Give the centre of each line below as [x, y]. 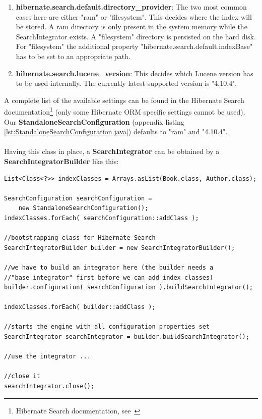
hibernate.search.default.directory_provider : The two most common [131, 7]
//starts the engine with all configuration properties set [107, 327]
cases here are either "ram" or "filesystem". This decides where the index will [134, 16]
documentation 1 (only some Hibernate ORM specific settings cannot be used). [125, 111]
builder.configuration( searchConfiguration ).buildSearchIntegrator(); [128, 287]
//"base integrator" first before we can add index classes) [109, 277]
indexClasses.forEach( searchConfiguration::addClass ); [102, 218]
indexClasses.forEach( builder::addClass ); [80, 307]
